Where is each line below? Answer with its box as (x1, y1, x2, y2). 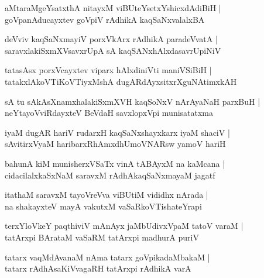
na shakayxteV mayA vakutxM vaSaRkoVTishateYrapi (5, 200, 202, 212)
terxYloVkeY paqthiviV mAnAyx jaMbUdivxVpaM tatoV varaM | (5, 219, 244, 232)
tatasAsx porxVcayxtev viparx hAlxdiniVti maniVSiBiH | (5, 64, 212, 76)
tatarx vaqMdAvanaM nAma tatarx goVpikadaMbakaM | (5, 250, 210, 263)
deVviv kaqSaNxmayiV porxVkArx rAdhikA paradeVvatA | (5, 33, 218, 45)
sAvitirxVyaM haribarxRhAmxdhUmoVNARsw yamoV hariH (5, 138, 226, 150)
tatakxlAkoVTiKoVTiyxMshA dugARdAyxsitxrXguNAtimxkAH (5, 75, 237, 87)
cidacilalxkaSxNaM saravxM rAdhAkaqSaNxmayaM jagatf (5, 169, 215, 181)
